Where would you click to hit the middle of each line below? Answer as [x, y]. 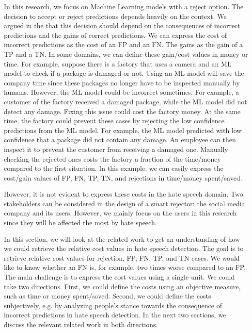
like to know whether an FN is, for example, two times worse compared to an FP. [125, 267]
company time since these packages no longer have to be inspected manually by [122, 82]
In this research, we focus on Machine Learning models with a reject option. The [124, 6]
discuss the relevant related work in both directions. [81, 324]
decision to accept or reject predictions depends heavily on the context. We [115, 16]
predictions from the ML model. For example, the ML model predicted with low [123, 130]
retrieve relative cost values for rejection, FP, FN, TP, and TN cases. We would [122, 257]
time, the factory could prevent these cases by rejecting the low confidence [114, 121]
